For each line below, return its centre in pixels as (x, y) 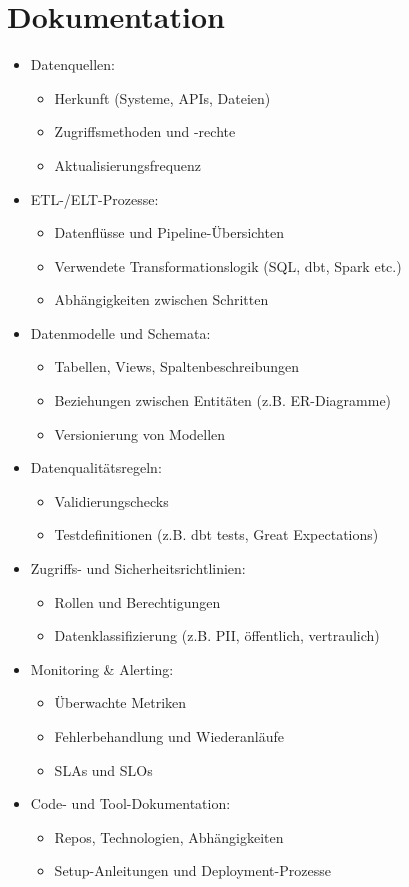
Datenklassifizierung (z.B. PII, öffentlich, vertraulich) (217, 635)
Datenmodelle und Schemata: (120, 332)
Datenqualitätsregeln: (96, 467)
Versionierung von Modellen (140, 433)
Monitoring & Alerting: (102, 668)
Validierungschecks (111, 500)
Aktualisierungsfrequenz (128, 164)
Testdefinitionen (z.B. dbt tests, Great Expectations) (216, 534)
